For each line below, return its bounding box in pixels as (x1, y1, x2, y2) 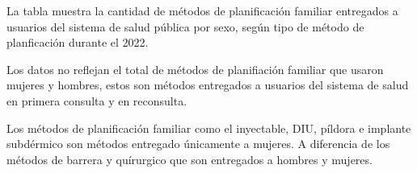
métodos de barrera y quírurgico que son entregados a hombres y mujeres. (6, 150, 373, 167)
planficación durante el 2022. (6, 34, 149, 51)
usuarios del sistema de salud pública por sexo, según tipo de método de (6, 18, 364, 35)
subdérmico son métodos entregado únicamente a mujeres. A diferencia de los (6, 135, 390, 152)
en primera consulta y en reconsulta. (6, 92, 187, 109)
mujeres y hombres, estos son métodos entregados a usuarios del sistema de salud (6, 76, 409, 93)
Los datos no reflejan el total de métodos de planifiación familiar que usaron (6, 60, 384, 77)
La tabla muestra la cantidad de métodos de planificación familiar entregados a (6, 2, 398, 19)
